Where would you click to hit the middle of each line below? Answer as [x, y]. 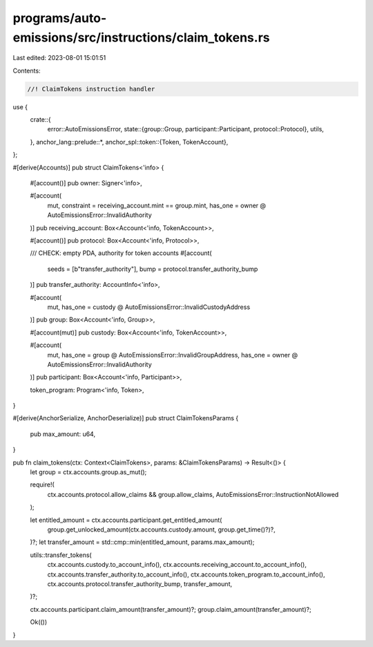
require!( [42, 485]
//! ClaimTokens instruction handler [91, 89]
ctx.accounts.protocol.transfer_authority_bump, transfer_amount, [140, 583]
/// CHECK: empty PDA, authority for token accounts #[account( [121, 253]
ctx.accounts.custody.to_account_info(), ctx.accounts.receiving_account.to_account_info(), [177, 565]
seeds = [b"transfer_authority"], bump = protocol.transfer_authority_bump [153, 269]
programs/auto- [60, 18]
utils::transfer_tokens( [61, 555]
